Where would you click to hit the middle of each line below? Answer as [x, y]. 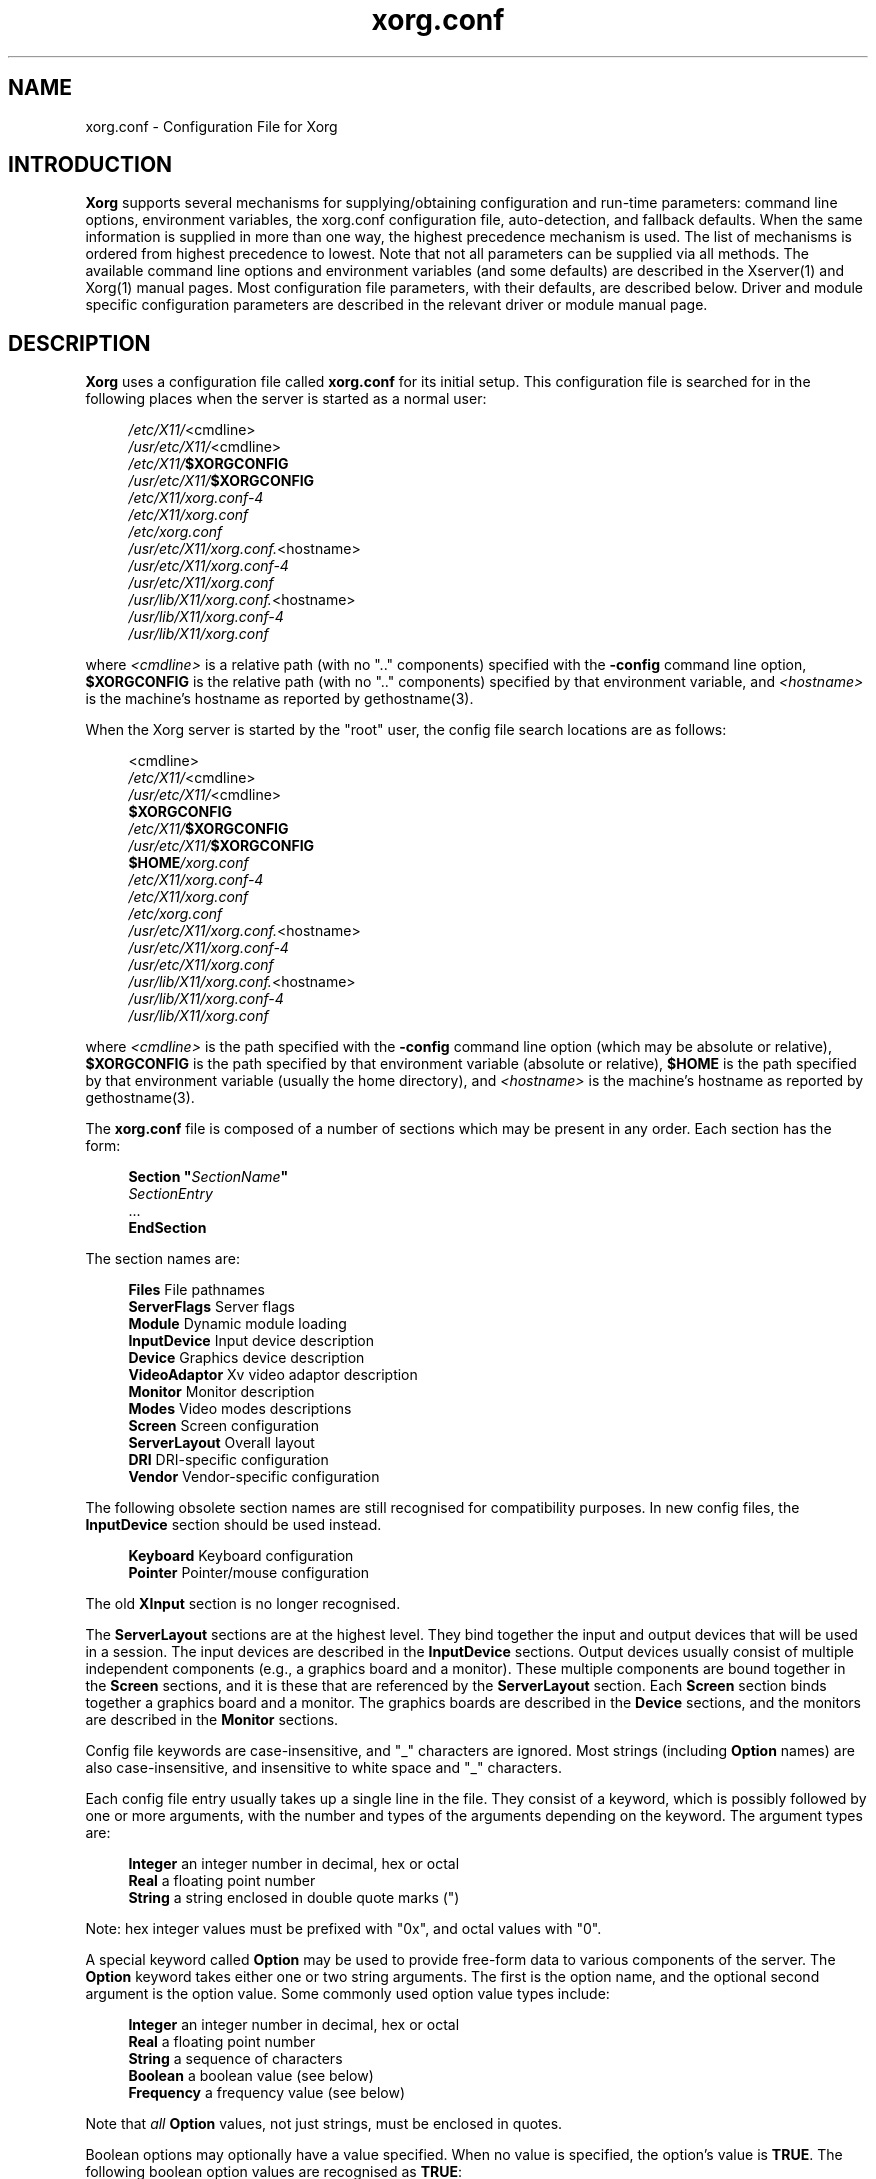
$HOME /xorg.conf [188, 863]
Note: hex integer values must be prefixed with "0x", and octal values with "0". [343, 1929]
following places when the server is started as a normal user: [286, 399]
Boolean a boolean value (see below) [251, 2076]
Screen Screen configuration [223, 1426]
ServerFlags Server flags [211, 1307]
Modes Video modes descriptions [240, 1409]
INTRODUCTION [90, 165]
